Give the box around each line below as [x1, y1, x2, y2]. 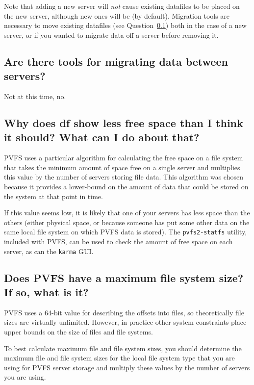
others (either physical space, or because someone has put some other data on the [4, 217, 250, 227]
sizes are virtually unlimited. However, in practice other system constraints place [4, 317, 247, 327]
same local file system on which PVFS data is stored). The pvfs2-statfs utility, [4, 227, 247, 237]
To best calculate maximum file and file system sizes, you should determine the [4, 343, 242, 353]
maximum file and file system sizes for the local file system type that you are [4, 353, 235, 363]
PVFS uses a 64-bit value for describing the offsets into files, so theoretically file [4, 307, 244, 317]
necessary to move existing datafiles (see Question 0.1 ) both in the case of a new [4, 20, 247, 30]
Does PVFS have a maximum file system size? [4, 270, 244, 285]
